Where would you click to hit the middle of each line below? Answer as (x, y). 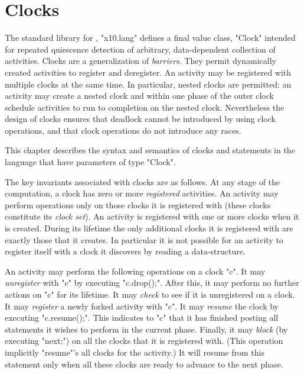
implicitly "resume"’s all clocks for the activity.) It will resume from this (135, 352)
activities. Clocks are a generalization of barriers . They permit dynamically (140, 61)
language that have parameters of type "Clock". (90, 162)
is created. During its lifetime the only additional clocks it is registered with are (149, 228)
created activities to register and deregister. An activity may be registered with (148, 72)
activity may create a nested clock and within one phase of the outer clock (139, 96)
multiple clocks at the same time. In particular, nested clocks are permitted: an (148, 84)
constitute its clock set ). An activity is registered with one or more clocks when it (152, 216)
